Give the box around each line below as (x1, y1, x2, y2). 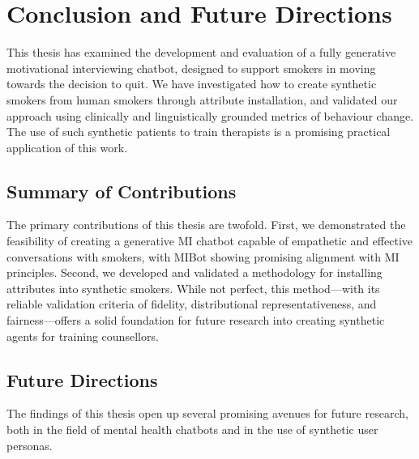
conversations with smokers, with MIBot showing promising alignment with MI (6, 248, 400, 265)
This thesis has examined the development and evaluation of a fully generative (6, 44, 396, 61)
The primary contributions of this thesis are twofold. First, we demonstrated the (6, 216, 406, 233)
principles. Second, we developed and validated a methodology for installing (6, 264, 383, 281)
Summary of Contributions (6, 178, 237, 203)
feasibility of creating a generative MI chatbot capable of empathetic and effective (6, 232, 413, 249)
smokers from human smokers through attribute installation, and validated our (6, 91, 398, 108)
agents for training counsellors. (6, 327, 159, 344)
